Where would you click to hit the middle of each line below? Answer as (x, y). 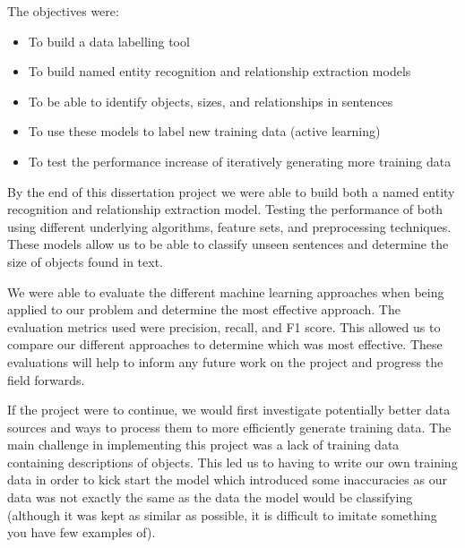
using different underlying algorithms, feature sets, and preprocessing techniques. (229, 226)
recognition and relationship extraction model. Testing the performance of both (225, 209)
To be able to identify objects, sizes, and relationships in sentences (211, 101)
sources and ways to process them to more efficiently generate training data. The (229, 427)
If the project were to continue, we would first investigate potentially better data (229, 410)
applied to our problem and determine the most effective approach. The (204, 309)
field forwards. (46, 379)
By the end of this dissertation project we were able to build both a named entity (231, 191)
